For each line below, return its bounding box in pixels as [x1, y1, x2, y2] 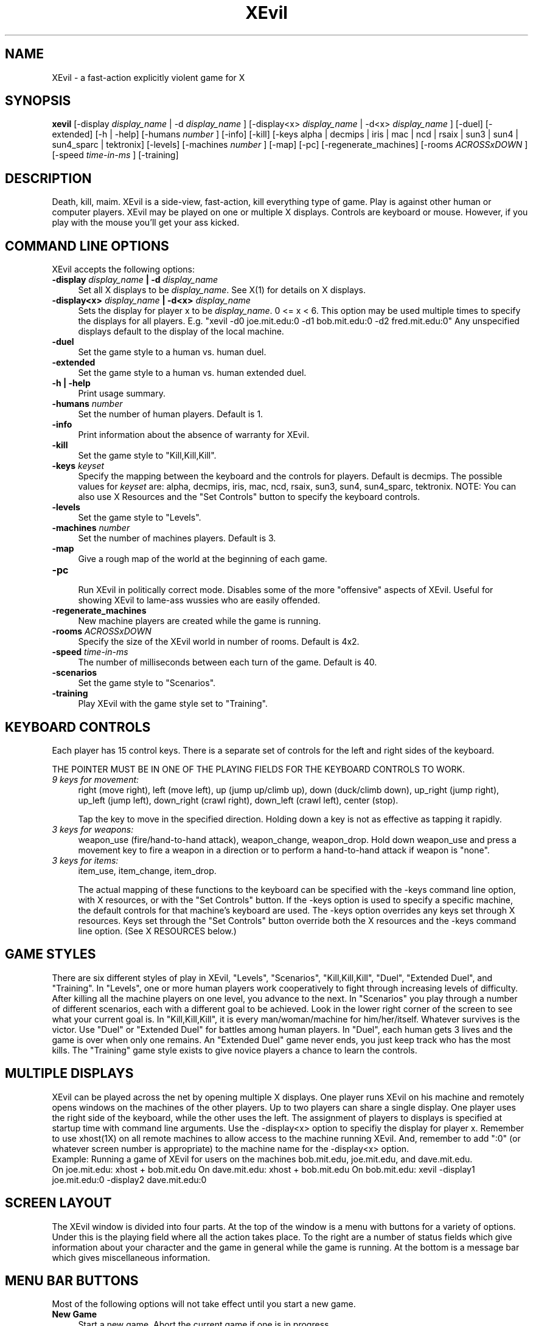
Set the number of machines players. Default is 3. [78, 533, 276, 544]
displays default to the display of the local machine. [78, 326, 284, 337]
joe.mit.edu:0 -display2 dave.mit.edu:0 [52, 1174, 207, 1185]
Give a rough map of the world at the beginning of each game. [78, 554, 327, 564]
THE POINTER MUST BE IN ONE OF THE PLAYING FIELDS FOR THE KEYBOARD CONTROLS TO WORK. [52, 763, 465, 774]
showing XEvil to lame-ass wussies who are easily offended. [78, 595, 321, 606]
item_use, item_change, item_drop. [78, 865, 217, 876]
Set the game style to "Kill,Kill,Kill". [78, 450, 217, 461]
